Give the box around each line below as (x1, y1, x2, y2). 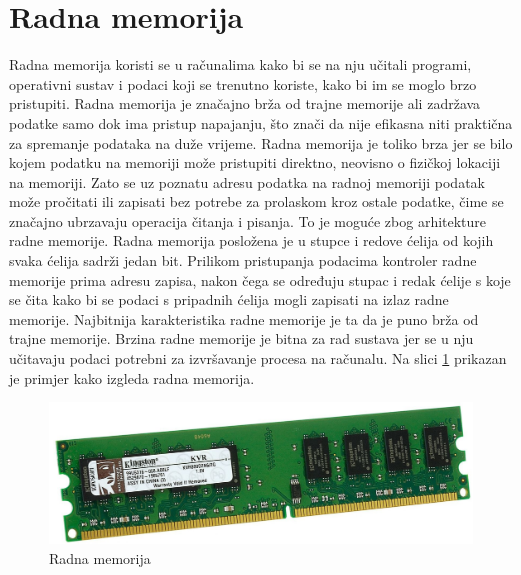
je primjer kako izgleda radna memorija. (9, 367, 255, 388)
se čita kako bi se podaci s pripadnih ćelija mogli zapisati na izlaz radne (9, 289, 449, 310)
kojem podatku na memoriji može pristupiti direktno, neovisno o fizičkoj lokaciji (9, 152, 501, 173)
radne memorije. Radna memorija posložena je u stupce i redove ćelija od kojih (9, 230, 494, 251)
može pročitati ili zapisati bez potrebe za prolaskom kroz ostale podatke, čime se (9, 191, 504, 212)
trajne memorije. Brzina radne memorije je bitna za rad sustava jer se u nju (9, 328, 474, 349)
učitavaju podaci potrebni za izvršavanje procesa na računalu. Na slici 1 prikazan (9, 348, 507, 369)
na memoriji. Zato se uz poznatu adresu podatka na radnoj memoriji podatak (9, 171, 485, 192)
